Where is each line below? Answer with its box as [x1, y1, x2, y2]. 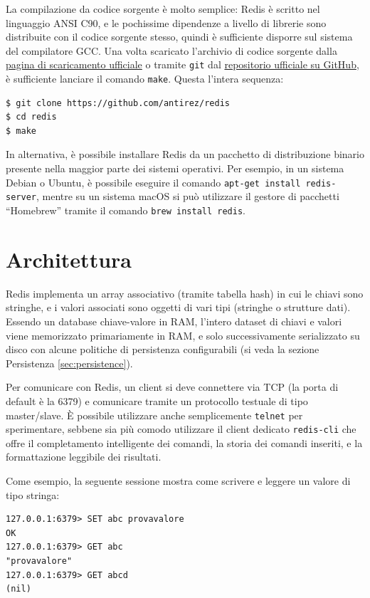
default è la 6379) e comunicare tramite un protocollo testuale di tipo [6, 393, 308, 408]
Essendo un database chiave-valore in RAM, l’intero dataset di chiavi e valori [6, 313, 342, 328]
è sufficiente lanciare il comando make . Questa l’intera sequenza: [6, 71, 284, 86]
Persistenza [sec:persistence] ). [6, 355, 133, 370]
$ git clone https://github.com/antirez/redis [6, 98, 230, 108]
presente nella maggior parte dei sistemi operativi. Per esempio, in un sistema [6, 161, 344, 176]
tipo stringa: [6, 487, 60, 502]
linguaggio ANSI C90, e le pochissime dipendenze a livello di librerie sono [6, 15, 327, 30]
